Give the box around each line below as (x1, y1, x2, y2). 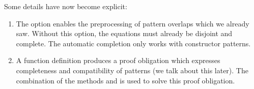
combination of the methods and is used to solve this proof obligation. (16, 75, 235, 85)
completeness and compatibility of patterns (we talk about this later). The (16, 65, 248, 75)
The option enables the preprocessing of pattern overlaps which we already (16, 18, 249, 28)
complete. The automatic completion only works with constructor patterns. (16, 38, 251, 48)
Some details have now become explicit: (4, 1, 127, 11)
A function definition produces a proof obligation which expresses (16, 55, 220, 66)
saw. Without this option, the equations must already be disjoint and (16, 28, 233, 39)
